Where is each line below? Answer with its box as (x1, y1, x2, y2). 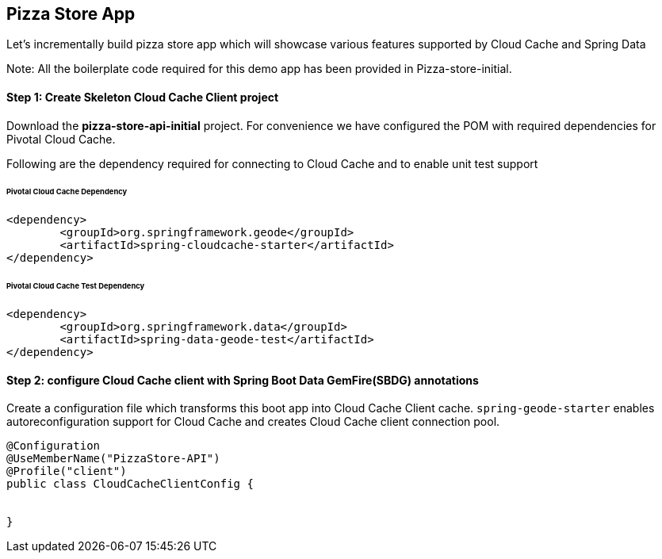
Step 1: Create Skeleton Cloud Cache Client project (6, 90, 279, 105)
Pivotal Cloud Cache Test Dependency (6, 281, 145, 291)
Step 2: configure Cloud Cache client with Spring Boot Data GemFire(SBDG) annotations (6, 373, 479, 387)
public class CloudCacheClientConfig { (6, 477, 254, 491)
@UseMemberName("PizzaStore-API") (6, 452, 220, 465)
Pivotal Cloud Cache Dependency (6, 187, 128, 197)
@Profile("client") (6, 465, 127, 478)
